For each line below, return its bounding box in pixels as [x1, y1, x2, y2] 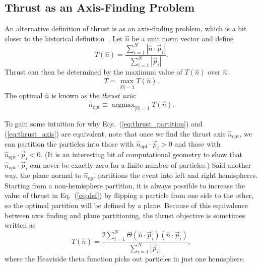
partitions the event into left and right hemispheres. [98, 170, 258, 180]
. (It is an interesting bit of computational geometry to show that [40, 149, 242, 159]
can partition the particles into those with [5, 138, 134, 149]
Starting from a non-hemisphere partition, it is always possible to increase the [5, 180, 245, 190]
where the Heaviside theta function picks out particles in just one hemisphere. [5, 253, 245, 263]
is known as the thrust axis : [51, 90, 137, 101]
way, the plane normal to [5, 170, 82, 180]
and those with [174, 138, 221, 149]
